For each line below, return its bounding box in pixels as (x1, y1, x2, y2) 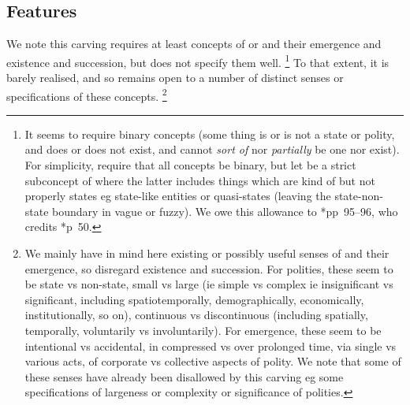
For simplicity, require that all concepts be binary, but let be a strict (24, 157, 356, 173)
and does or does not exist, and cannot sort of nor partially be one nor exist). (24, 141, 400, 158)
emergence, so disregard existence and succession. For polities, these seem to (24, 260, 393, 277)
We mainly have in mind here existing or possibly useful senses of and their (24, 245, 389, 262)
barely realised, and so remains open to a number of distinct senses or (6, 69, 344, 86)
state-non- (334, 188, 383, 204)
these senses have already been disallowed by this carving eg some (24, 368, 344, 385)
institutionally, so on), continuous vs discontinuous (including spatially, (24, 307, 368, 323)
